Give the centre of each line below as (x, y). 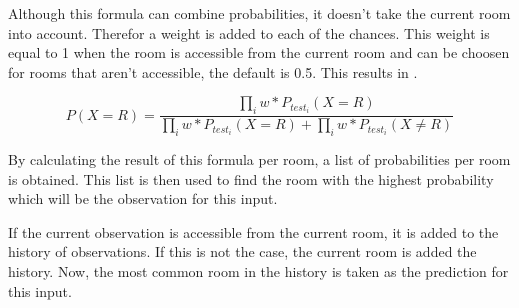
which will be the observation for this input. (143, 198)
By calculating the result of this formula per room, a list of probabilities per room (259, 159)
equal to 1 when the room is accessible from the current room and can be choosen (259, 52)
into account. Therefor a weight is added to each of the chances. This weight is (249, 32)
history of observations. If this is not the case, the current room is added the (242, 251)
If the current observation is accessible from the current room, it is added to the (253, 231)
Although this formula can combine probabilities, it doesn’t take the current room (259, 13)
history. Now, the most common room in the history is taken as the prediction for (258, 270)
